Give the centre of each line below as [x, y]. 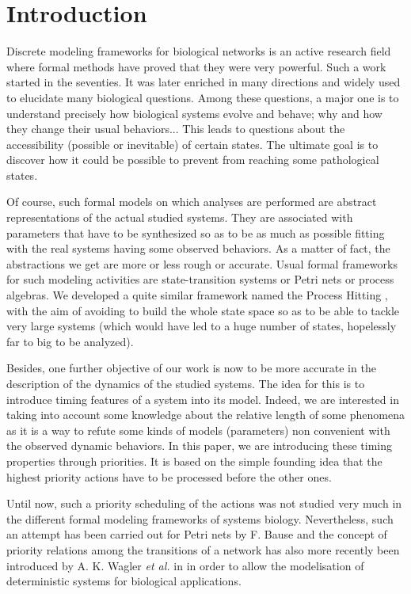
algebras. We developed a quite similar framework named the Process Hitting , [197, 295]
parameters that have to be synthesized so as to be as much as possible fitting [196, 232]
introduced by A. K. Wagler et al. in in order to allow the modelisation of [185, 565]
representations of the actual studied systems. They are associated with [180, 217]
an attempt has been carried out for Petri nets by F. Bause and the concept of [197, 534]
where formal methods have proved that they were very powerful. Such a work [196, 66]
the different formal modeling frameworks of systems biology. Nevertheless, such [200, 518]
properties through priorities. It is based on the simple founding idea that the [194, 461]
